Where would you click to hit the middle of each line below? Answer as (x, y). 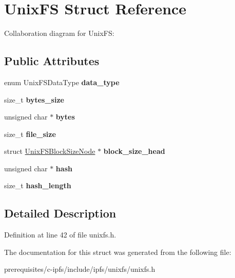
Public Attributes (52, 61)
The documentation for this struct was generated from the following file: (118, 252)
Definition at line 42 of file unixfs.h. (60, 235)
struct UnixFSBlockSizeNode (50, 151)
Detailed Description (60, 213)
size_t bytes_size (34, 99)
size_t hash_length (38, 185)
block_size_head (134, 151)
